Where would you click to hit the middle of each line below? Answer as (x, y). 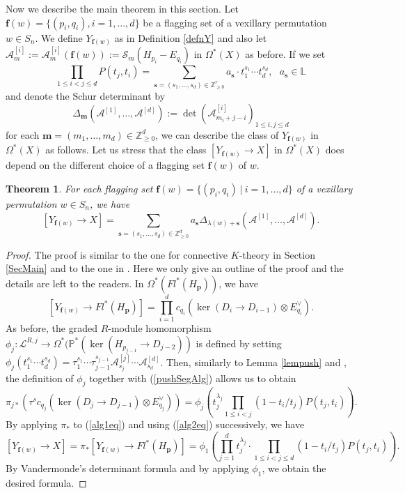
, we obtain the (294, 468)
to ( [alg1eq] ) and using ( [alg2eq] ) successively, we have (189, 424)
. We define (59, 37)
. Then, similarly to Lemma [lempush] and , (253, 362)
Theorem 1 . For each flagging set (79, 188)
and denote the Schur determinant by (86, 96)
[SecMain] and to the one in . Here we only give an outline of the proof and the (175, 268)
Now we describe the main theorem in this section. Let (122, 8)
